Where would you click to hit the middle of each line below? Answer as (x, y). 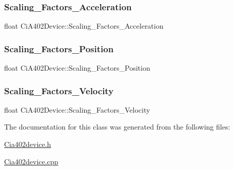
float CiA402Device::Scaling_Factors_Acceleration (84, 26)
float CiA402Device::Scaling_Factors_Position (77, 68)
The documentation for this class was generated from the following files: (117, 127)
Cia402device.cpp (31, 161)
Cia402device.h (28, 144)
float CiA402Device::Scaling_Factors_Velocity (77, 109)
